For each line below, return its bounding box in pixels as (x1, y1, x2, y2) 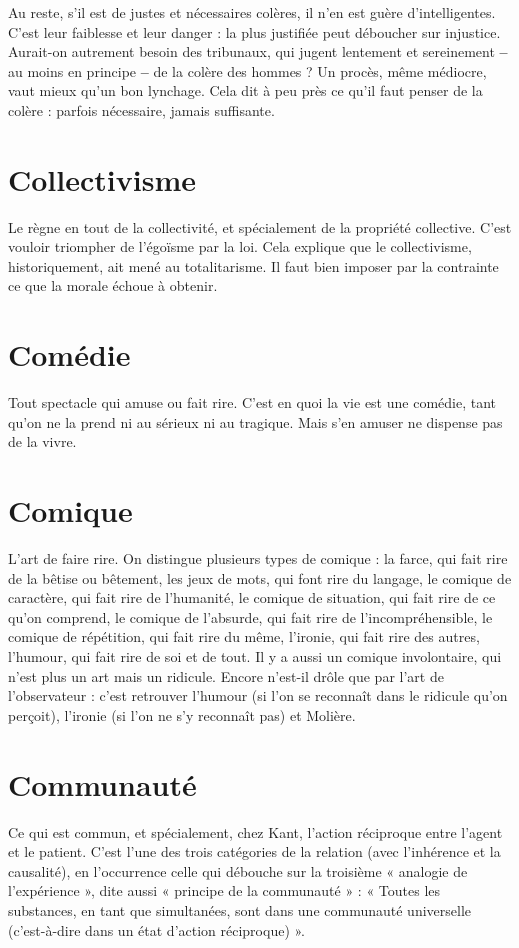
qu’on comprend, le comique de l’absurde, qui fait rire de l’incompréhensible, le (8, 606, 493, 627)
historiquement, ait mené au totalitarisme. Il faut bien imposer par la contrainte (8, 255, 499, 276)
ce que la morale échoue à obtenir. (8, 275, 218, 296)
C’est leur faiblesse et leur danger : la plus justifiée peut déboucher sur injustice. (8, 21, 501, 42)
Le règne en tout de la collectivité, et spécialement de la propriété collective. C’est (8, 216, 512, 237)
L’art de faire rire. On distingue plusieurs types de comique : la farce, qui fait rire (8, 548, 508, 569)
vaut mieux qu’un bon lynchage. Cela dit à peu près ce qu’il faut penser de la (8, 80, 483, 101)
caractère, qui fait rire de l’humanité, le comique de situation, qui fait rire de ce (8, 587, 496, 608)
